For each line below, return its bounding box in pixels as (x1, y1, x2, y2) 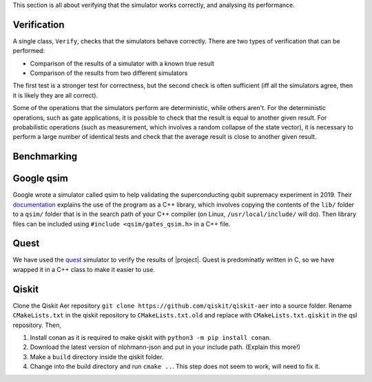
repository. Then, (12, 321, 62, 329)
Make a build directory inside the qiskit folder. (30, 352, 164, 361)
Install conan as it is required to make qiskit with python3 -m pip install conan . (30, 333, 271, 341)
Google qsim (12, 173, 68, 184)
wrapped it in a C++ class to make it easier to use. (12, 265, 155, 273)
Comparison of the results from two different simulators (30, 69, 188, 77)
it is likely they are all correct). (12, 91, 99, 99)
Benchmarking (12, 151, 78, 162)
